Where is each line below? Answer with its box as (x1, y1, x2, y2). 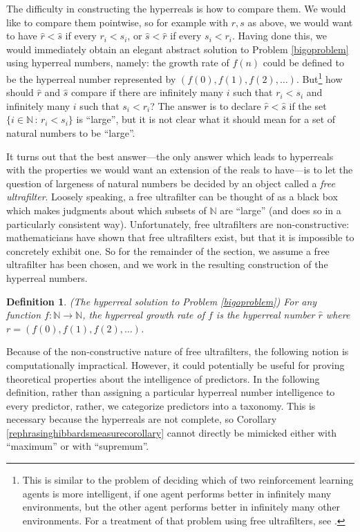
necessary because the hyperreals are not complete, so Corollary (6, 412, 277, 426)
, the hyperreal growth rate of (82, 307, 205, 322)
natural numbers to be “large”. (6, 126, 135, 140)
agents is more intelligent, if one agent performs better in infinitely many (22, 486, 332, 500)
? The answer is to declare (150, 98, 261, 113)
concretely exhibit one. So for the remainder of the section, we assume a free (6, 243, 330, 258)
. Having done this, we (232, 28, 327, 43)
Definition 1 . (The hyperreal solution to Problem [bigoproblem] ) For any (6, 294, 317, 308)
